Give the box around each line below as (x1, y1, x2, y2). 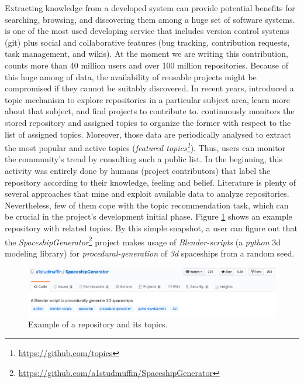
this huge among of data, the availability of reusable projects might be (5, 70, 257, 83)
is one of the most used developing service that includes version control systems (5, 25, 289, 37)
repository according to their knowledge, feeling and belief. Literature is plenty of (5, 176, 296, 188)
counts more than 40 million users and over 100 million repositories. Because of (5, 59, 288, 71)
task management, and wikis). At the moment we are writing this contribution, (5, 47, 288, 60)
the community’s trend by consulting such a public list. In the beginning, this (5, 153, 282, 165)
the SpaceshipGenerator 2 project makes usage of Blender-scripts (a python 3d (5, 234, 281, 248)
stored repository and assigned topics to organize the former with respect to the (5, 116, 291, 128)
